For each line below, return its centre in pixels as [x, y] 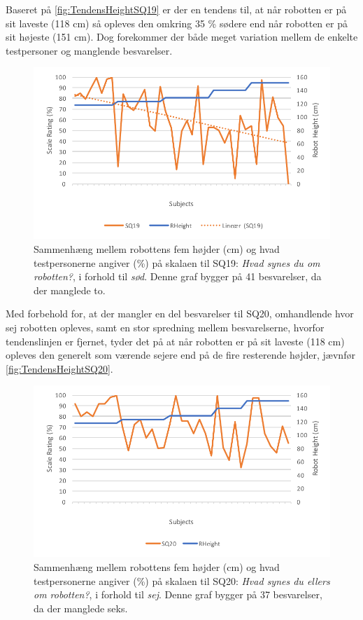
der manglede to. [70, 290]
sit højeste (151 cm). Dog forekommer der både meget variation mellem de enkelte [182, 37]
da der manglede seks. [81, 608]
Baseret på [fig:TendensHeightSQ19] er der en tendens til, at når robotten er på [176, 9]
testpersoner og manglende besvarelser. [89, 50]
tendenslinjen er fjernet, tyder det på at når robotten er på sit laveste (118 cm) [175, 341]
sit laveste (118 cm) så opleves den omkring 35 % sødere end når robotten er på [177, 23]
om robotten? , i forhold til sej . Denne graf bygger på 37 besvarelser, [178, 594]
